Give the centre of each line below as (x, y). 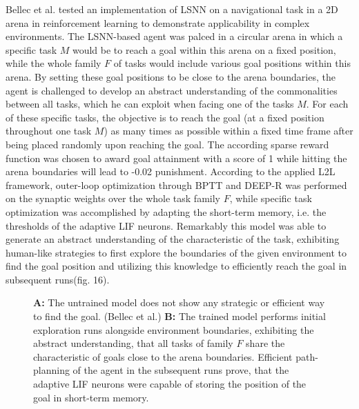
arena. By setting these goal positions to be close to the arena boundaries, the (171, 76)
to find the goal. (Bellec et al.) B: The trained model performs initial (179, 316)
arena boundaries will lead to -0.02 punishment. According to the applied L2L (171, 171)
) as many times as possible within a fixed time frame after (229, 131)
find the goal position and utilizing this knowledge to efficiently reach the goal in (176, 266)
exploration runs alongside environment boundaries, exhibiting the (174, 329)
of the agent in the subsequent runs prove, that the (181, 370)
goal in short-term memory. (91, 397)
